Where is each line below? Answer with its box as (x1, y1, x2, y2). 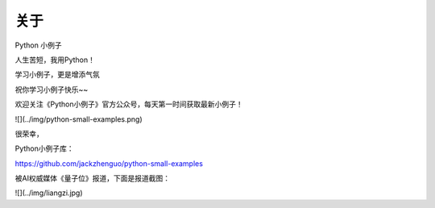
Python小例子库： (14, 144, 74, 153)
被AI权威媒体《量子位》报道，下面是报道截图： (14, 173, 171, 183)
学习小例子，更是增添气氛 (14, 69, 100, 80)
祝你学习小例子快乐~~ (14, 85, 89, 94)
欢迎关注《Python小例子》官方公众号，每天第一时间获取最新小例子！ (14, 99, 243, 109)
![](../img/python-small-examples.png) (14, 114, 143, 124)
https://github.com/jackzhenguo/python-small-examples (14, 158, 203, 168)
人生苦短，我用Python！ (14, 55, 96, 64)
